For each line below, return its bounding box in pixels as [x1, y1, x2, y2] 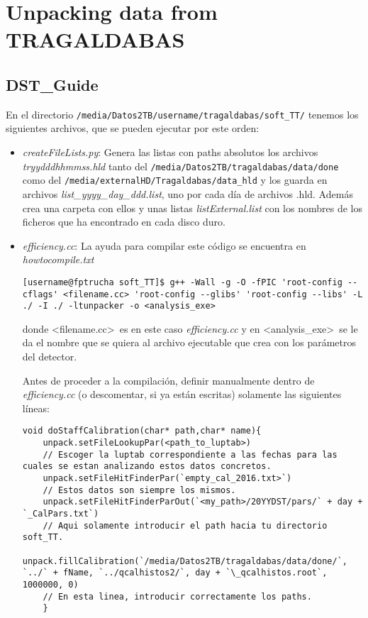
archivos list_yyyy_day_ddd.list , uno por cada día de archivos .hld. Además [22, 186, 353, 201]
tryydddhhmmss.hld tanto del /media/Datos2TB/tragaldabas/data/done [22, 158, 339, 173]
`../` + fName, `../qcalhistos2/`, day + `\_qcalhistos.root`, [22, 568, 328, 578]
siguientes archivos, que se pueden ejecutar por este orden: [6, 121, 260, 136]
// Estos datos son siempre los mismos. [43, 485, 236, 495]
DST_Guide [6, 73, 99, 95]
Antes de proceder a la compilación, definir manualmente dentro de [22, 373, 315, 387]
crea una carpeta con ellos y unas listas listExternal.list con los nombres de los [22, 200, 362, 215]
